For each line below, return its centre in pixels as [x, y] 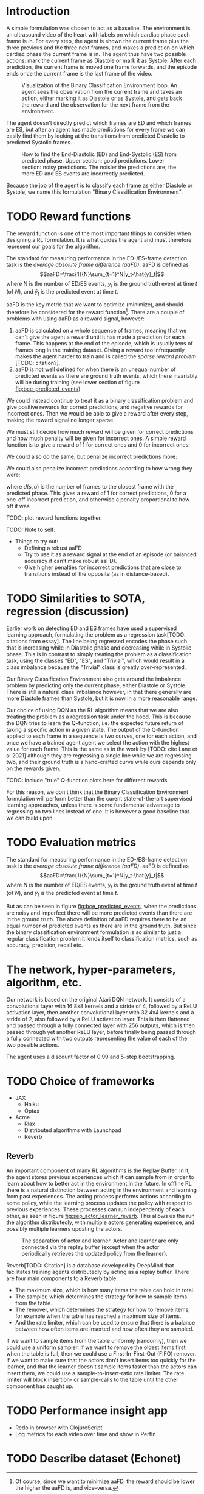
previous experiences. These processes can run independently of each [96, 1209]
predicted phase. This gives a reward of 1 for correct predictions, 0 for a [96, 493]
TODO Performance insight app [87, 1411]
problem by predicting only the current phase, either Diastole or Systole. [97, 685]
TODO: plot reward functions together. [54, 518]
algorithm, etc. [44, 982]
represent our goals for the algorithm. [53, 246]
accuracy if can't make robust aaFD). [70, 561]
